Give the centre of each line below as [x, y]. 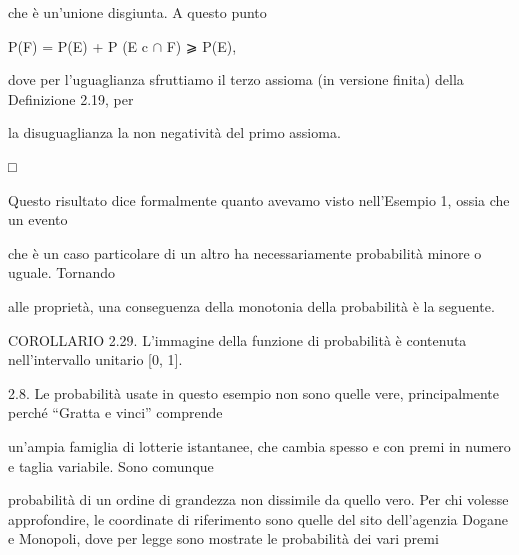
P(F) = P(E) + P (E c [78, 45]
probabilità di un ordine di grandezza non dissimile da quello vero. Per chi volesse [258, 499]
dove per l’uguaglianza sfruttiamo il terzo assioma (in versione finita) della [236, 79]
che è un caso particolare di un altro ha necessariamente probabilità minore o [245, 252]
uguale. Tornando [62, 272]
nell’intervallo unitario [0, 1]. [95, 359]
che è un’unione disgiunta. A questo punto [137, 12]
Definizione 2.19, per [71, 98]
